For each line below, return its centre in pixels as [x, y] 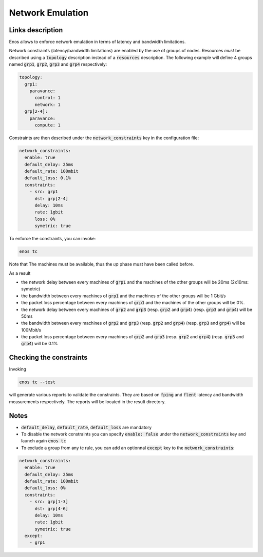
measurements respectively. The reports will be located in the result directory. [87, 402]
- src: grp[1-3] [49, 502]
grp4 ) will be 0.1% [39, 344]
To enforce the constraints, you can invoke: [52, 239]
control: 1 [48, 98]
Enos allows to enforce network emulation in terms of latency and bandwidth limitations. [97, 42]
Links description [36, 30]
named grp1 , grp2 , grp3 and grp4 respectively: [58, 64]
